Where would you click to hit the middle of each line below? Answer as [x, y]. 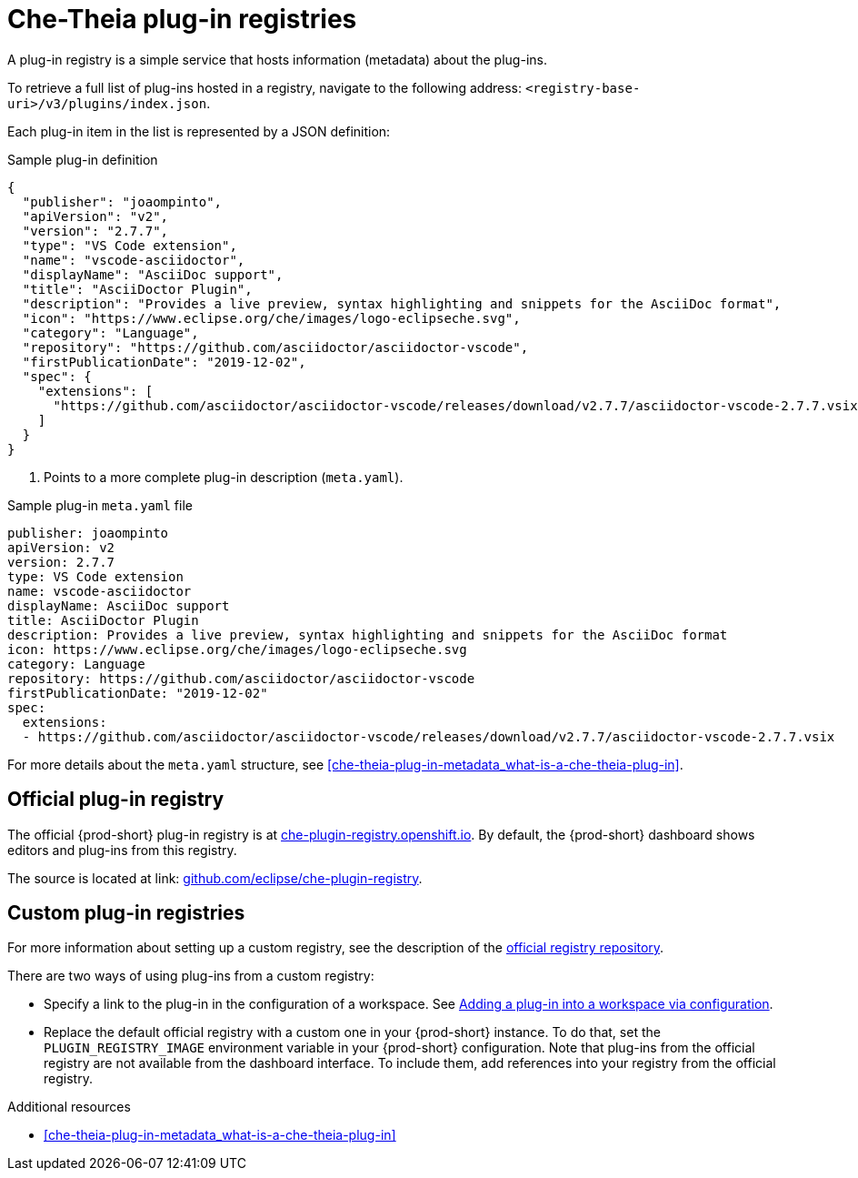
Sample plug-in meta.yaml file [100, 505]
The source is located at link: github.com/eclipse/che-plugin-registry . [215, 878]
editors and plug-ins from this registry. [122, 850]
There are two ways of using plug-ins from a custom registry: [191, 976]
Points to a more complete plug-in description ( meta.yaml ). [224, 477]
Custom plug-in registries [126, 913]
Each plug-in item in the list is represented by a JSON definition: [199, 131]
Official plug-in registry [116, 800]
